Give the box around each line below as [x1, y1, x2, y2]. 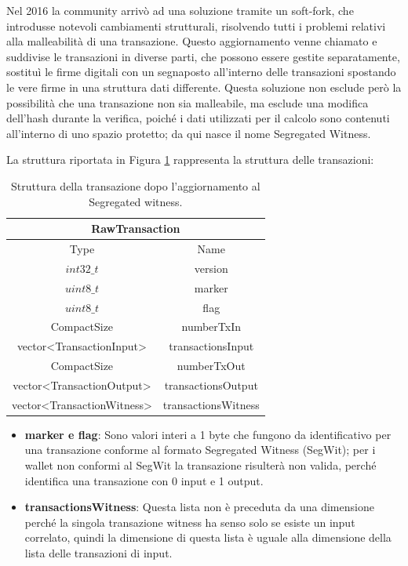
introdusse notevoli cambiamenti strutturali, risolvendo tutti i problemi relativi [6, 17, 386, 34]
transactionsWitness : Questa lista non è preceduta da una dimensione [24, 499, 374, 515]
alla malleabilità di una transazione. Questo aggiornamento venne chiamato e [6, 33, 377, 49]
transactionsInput [169, 338, 254, 354]
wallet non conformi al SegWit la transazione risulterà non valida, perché [24, 457, 377, 473]
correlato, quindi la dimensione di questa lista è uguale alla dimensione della [24, 529, 392, 546]
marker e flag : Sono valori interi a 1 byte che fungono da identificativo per [24, 426, 392, 442]
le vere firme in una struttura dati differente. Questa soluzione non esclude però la [6, 78, 402, 95]
